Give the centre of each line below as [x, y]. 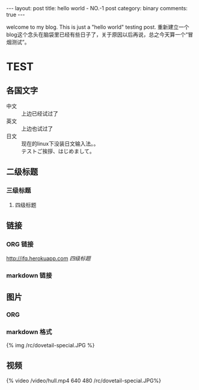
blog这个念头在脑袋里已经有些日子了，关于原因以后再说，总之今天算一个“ [97, 35]
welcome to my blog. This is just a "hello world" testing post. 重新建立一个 [98, 27]
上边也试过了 [37, 128]
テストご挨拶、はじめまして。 [58, 151]
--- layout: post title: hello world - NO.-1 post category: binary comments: [97, 8]
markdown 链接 [29, 276]
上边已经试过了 [40, 113]
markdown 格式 [29, 332]
